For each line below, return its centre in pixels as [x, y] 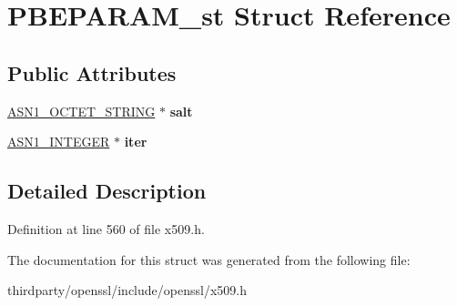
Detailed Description [107, 191]
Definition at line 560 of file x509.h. [106, 228]
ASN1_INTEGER [59, 142]
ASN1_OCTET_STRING [81, 111]
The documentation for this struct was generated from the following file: [209, 259]
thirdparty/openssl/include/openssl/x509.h [127, 290]
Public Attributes [92, 72]
